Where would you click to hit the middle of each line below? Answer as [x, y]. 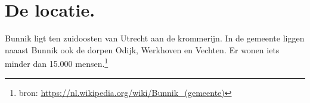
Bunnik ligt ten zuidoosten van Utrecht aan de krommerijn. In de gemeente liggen [155, 38]
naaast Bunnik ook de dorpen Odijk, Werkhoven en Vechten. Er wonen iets [142, 49]
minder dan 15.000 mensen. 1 [57, 62]
